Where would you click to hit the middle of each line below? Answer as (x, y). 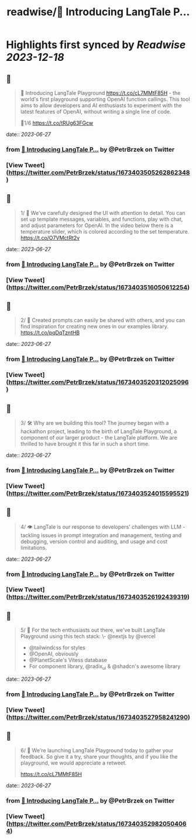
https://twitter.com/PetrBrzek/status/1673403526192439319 (98, 597)
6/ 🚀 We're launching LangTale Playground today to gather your (97, 750)
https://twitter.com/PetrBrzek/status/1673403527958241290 (98, 717)
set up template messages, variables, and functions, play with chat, (102, 219)
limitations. (33, 547)
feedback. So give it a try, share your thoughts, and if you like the (99, 756)
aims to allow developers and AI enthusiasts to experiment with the (101, 105)
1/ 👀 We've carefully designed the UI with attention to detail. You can (103, 212)
